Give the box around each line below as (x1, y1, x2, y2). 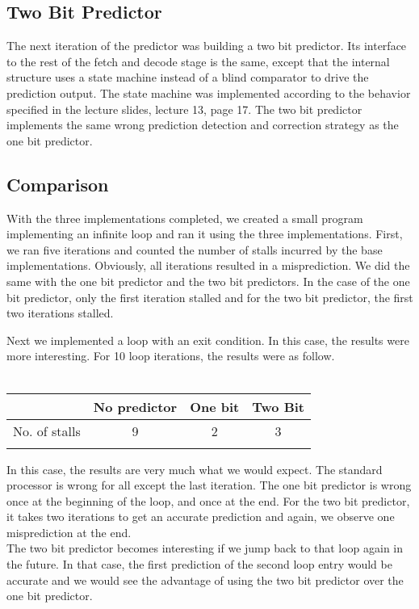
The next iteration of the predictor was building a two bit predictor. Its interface (6, 37, 407, 54)
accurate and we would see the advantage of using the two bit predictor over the (6, 571, 404, 588)
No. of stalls (13, 421, 81, 440)
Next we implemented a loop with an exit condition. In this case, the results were (6, 331, 409, 348)
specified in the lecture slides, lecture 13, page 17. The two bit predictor (6, 100, 362, 117)
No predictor (93, 397, 178, 416)
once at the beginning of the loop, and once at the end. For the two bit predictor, (6, 492, 410, 509)
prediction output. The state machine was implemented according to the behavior (6, 84, 411, 101)
